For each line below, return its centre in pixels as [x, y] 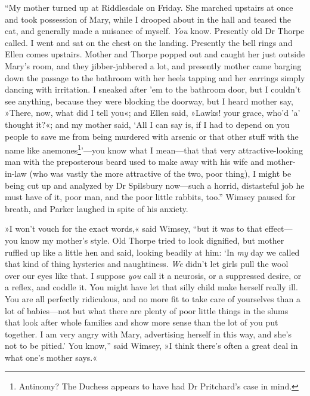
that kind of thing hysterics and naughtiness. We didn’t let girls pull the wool [147, 264]
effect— [279, 228]
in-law [16, 173]
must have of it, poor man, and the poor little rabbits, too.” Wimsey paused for [150, 197]
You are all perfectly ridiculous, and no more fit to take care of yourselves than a [153, 298]
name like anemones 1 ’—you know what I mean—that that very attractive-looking [154, 149]
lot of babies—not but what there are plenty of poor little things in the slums [147, 310]
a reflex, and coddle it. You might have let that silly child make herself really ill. [151, 287]
